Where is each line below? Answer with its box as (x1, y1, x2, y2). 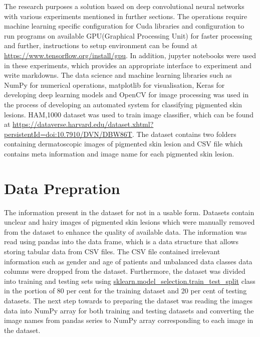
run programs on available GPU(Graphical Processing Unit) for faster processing (4, 30, 252, 41)
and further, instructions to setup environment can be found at (4, 40, 198, 51)
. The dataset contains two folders (132, 128, 236, 139)
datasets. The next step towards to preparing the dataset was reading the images (4, 295, 253, 305)
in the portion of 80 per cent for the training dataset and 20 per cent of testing (4, 285, 247, 296)
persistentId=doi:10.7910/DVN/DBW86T (4, 128, 132, 139)
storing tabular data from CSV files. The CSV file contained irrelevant (4, 246, 220, 256)
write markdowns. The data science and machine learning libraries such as (4, 70, 232, 80)
